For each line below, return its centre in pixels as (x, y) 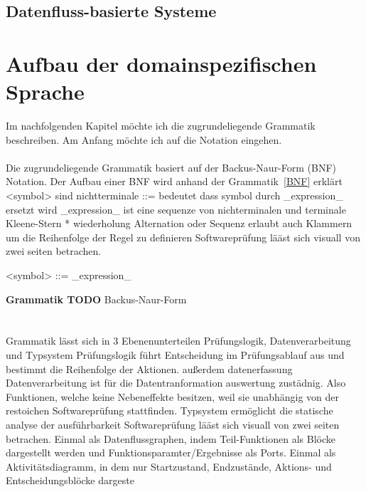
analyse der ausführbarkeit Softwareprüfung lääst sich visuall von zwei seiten (173, 424)
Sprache (45, 91)
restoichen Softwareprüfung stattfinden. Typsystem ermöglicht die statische (169, 410)
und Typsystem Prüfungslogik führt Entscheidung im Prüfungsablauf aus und (175, 355)
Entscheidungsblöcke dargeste (70, 480)
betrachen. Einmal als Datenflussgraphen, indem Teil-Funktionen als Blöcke (171, 438)
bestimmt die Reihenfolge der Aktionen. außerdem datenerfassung (149, 368)
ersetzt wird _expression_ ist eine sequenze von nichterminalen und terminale (176, 209)
